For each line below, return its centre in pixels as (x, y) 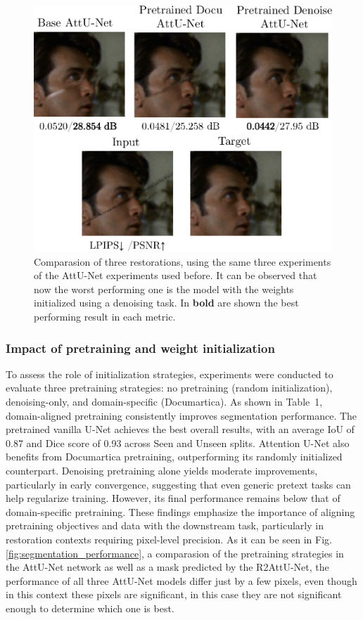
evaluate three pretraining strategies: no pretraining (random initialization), (169, 388)
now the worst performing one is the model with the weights (164, 289)
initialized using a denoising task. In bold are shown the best (166, 303)
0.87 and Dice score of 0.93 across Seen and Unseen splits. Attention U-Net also (178, 443)
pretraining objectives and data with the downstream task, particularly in (165, 525)
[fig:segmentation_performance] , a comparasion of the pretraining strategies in (175, 553)
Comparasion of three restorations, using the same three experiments (183, 261)
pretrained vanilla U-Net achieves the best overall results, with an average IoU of (180, 429)
